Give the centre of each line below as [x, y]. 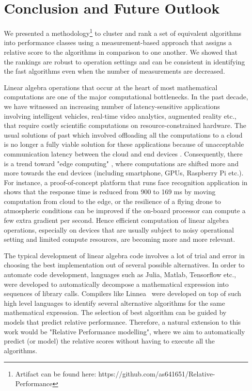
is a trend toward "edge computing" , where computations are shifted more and [121, 163]
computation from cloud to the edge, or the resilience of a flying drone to [112, 201]
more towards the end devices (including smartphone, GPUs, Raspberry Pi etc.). [124, 173]
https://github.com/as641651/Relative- [157, 374]
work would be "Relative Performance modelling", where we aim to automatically [125, 331]
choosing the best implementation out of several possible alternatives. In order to [124, 265]
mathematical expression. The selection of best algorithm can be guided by [115, 312]
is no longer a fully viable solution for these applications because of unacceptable [124, 144]
